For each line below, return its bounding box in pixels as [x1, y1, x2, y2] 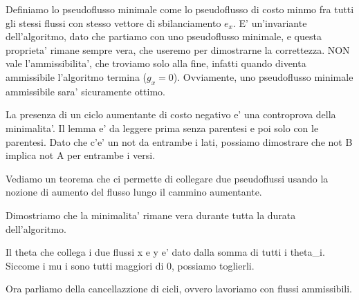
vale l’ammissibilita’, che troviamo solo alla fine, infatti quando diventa [6, 56, 306, 71]
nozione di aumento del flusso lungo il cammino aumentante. [6, 185, 262, 199]
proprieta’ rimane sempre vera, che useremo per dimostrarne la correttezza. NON [6, 42, 350, 57]
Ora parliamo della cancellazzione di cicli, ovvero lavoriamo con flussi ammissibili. [6, 281, 352, 296]
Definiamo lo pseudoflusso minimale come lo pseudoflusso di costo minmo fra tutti [6, 2, 354, 16]
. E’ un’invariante [233, 15, 307, 30]
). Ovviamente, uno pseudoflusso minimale [173, 69, 353, 84]
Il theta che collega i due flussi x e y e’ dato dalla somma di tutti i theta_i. [6, 245, 325, 259]
